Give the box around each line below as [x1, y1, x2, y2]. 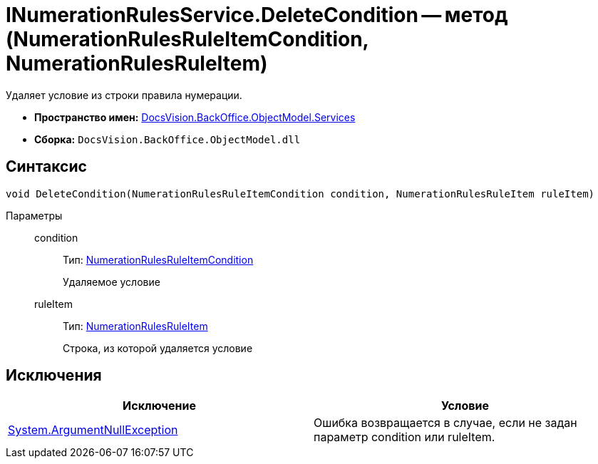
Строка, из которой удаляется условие [63, 341, 253, 354]
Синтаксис [6, 158, 87, 176]
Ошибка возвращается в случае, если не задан [314, 416, 577, 431]
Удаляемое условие [63, 275, 160, 288]
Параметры [6, 209, 63, 222]
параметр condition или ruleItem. [314, 430, 495, 445]
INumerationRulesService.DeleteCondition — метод [6, 3, 508, 27]
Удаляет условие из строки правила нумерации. [6, 88, 242, 101]
